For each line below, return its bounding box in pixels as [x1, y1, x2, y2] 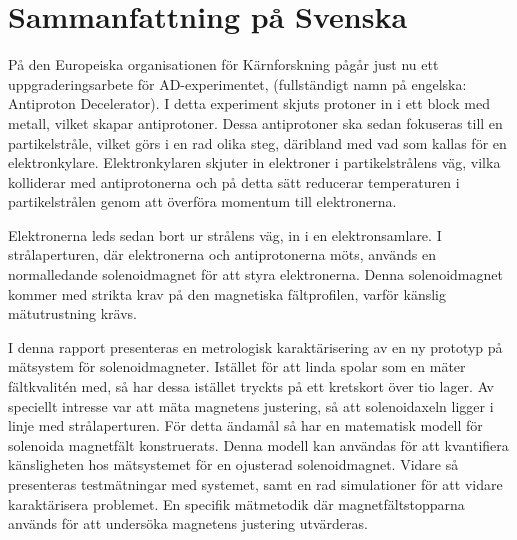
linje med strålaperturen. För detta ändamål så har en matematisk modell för [8, 415, 483, 436]
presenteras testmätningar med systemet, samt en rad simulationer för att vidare [8, 474, 503, 494]
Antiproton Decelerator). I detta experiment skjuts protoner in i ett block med [8, 93, 491, 114]
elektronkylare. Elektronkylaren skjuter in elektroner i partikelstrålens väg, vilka [8, 152, 501, 173]
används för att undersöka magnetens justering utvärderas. [8, 513, 368, 534]
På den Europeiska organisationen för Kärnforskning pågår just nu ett [8, 54, 439, 75]
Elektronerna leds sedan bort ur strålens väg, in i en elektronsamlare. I [8, 224, 442, 245]
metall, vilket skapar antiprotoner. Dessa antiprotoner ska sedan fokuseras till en [8, 112, 503, 133]
